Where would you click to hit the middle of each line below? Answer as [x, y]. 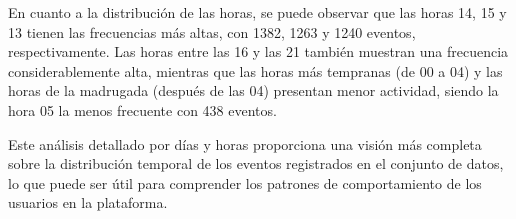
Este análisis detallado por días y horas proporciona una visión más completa [245, 143]
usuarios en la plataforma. [88, 202]
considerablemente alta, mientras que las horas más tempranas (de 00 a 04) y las [255, 70]
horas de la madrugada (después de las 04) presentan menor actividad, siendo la [253, 90]
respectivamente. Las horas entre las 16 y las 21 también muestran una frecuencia [258, 51]
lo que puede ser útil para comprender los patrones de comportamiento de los [245, 182]
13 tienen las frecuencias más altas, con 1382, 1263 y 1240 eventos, [212, 31]
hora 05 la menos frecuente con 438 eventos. [142, 109]
